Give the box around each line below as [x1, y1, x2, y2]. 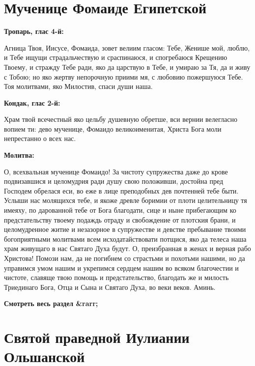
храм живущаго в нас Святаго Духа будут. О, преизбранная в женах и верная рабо [4, 243, 251, 253]
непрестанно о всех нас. [4, 133, 76, 143]
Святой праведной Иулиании [4, 327, 190, 347]
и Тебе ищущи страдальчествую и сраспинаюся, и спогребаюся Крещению [4, 52, 227, 62]
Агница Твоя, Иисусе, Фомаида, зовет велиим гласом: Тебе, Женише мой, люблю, [4, 42, 250, 53]
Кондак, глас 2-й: [4, 97, 60, 108]
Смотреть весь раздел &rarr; [4, 298, 98, 309]
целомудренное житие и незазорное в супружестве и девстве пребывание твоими [4, 224, 246, 234]
